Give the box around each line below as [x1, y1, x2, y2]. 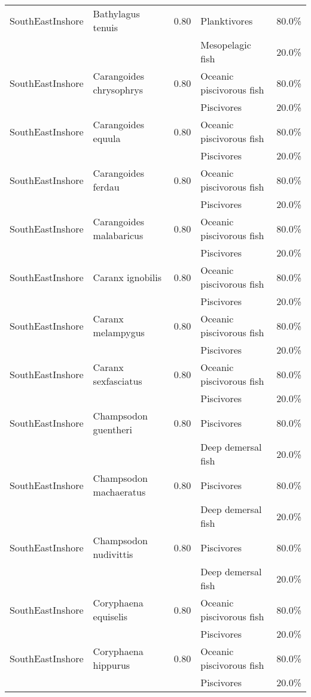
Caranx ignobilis [93, 270, 161, 284]
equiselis [93, 610, 128, 623]
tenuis [93, 20, 118, 34]
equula [93, 131, 121, 145]
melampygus [93, 325, 145, 339]
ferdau [93, 180, 120, 194]
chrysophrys [93, 83, 143, 96]
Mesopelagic [200, 38, 251, 52]
